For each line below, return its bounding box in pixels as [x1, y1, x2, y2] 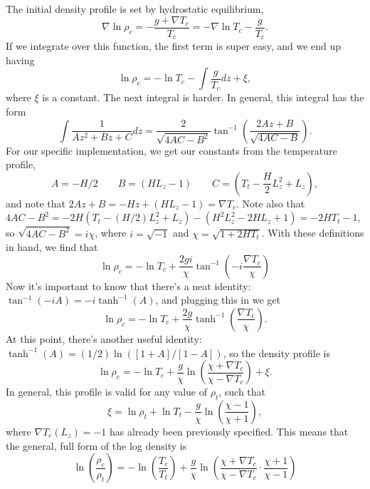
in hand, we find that [6, 240, 98, 254]
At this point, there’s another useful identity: [6, 331, 202, 346]
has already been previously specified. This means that [109, 423, 349, 438]
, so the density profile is [223, 345, 331, 360]
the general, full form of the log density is [6, 438, 187, 453]
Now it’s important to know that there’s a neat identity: [6, 278, 251, 293]
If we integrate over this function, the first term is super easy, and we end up [6, 38, 342, 53]
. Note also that [236, 195, 305, 210]
